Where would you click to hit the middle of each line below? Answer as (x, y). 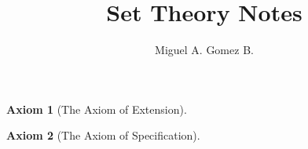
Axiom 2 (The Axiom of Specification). (103, 135)
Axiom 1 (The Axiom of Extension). (97, 109)
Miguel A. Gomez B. (204, 50)
